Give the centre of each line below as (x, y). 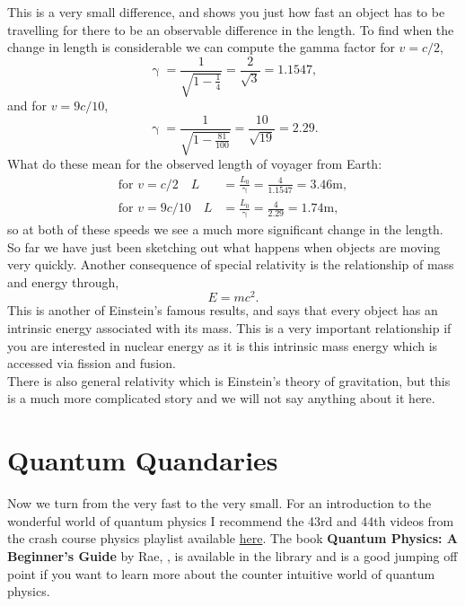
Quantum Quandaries (143, 460)
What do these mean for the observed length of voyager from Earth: (195, 164)
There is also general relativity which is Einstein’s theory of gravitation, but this (229, 380)
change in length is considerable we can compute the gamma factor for (201, 47)
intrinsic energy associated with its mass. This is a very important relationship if (229, 328)
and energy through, (63, 281)
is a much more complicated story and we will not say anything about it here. (221, 398)
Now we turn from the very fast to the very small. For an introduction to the (219, 503)
